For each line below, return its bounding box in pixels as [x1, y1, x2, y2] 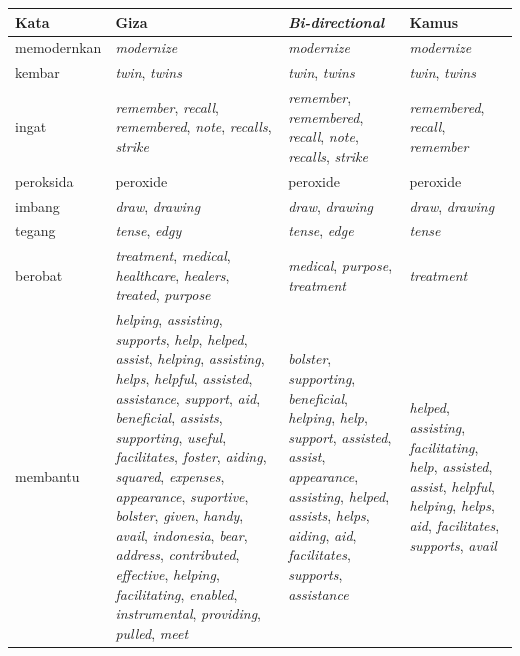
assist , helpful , [409, 475, 495, 496]
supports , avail [409, 534, 497, 555]
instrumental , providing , [115, 603, 261, 624]
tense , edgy [115, 220, 182, 241]
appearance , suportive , [115, 485, 249, 506]
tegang [15, 220, 56, 241]
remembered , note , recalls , [115, 116, 272, 137]
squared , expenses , [115, 465, 225, 486]
